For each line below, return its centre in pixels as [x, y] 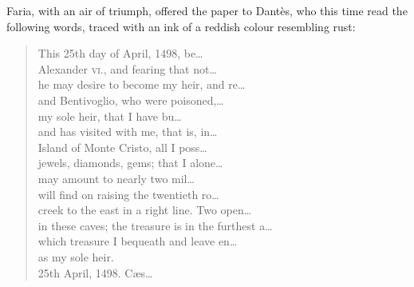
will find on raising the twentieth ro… [128, 194]
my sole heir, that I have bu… [110, 116]
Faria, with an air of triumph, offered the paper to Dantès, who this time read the [207, 10]
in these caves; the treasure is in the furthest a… [155, 225]
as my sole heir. [76, 256]
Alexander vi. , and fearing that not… [127, 68]
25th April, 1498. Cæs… [95, 272]
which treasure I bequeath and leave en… [138, 241]
